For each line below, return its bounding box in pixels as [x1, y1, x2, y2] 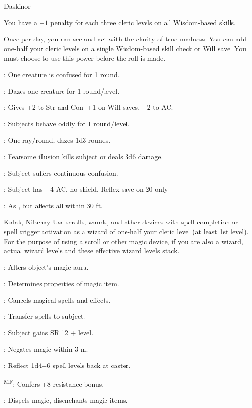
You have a [4, 17, 38, 27]
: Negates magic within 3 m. [4, 344, 88, 354]
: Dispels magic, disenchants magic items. [4, 395, 128, 405]
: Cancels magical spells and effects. [4, 294, 111, 305]
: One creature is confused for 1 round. [4, 69, 120, 79]
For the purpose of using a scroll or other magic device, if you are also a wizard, [4, 236, 243, 246]
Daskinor [4, 1, 31, 11]
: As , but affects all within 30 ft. [4, 200, 103, 210]
